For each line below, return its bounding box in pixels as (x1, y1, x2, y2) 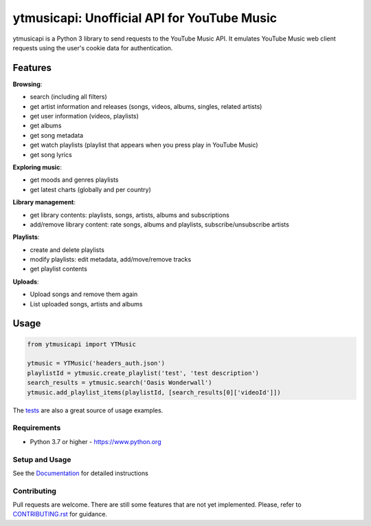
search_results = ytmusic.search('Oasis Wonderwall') (27, 379, 212, 387)
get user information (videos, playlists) (30, 112, 139, 120)
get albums (30, 121, 62, 130)
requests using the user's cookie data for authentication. (12, 43, 173, 52)
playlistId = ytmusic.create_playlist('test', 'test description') (27, 369, 260, 377)
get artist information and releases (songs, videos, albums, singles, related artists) (30, 102, 262, 110)
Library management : (12, 198, 76, 207)
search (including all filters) (30, 93, 108, 101)
